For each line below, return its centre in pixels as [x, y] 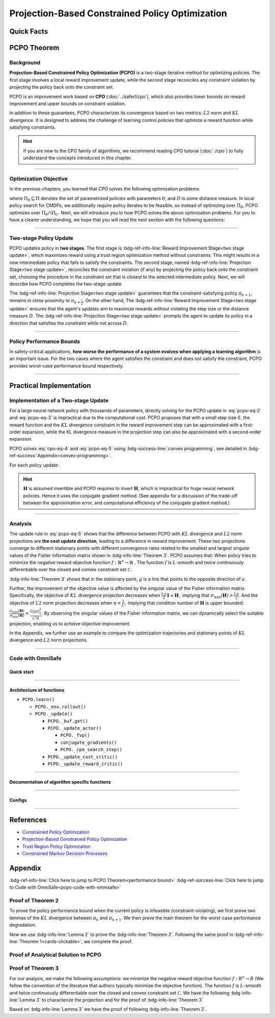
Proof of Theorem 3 [34, 968]
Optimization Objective [39, 179]
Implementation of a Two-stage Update [59, 400]
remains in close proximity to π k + [45, 301]
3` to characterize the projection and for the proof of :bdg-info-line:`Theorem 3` [120, 1000]
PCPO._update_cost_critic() [83, 757]
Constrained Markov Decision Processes [65, 854]
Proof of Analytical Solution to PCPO [55, 955]
